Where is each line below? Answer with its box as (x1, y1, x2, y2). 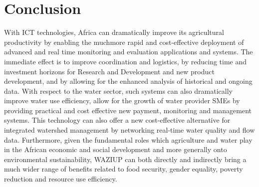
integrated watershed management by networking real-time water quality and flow (4, 125, 255, 135)
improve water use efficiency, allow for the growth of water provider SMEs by (4, 95, 240, 106)
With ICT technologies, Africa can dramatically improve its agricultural (4, 27, 224, 37)
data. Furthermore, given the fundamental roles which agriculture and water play (4, 134, 253, 145)
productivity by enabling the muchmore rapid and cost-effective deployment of (4, 36, 244, 47)
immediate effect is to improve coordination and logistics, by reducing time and (4, 56, 247, 66)
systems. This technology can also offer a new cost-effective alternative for (4, 115, 231, 125)
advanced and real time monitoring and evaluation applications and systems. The (4, 46, 253, 57)
